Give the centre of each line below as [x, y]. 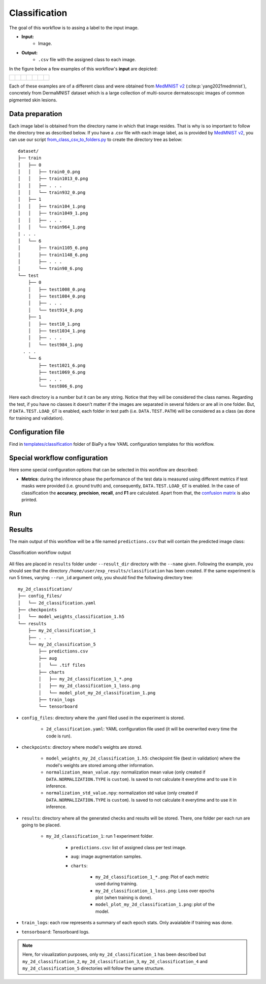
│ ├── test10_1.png [54, 324]
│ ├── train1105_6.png [53, 248]
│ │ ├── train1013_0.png [53, 179]
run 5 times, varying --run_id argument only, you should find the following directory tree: [101, 578]
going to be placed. [41, 825]
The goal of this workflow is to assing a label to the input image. [74, 28]
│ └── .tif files [62, 665]
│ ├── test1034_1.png [57, 331]
